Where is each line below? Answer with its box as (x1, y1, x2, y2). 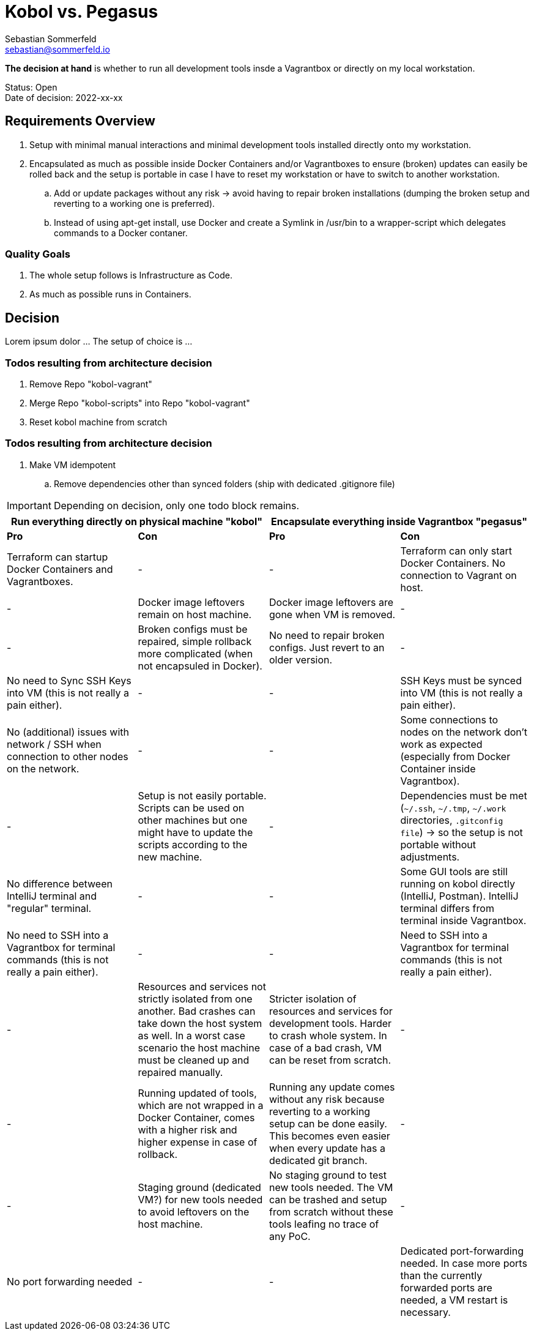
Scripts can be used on (138, 801, 245, 814)
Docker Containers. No (400, 556, 505, 569)
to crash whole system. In (269, 1029, 387, 1042)
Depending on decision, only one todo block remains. (53, 499, 300, 512)
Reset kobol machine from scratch (29, 416, 168, 427)
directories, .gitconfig (400, 813, 503, 826)
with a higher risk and (138, 1123, 237, 1136)
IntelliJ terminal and (7, 889, 97, 902)
